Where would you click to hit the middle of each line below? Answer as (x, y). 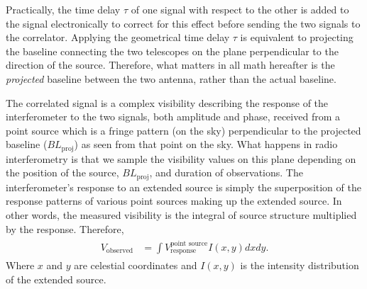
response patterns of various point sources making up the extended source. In (174, 201)
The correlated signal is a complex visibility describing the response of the (167, 102)
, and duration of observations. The (226, 172)
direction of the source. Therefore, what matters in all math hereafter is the (170, 65)
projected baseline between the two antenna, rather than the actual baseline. (171, 78)
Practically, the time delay (63, 9)
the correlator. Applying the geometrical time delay (118, 37)
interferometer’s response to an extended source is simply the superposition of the (183, 187)
